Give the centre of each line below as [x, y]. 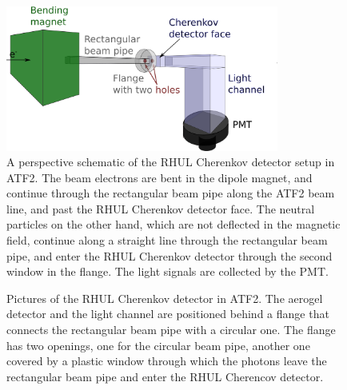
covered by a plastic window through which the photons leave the [167, 361]
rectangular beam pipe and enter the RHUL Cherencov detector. [165, 376]
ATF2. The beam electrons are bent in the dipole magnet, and [160, 177]
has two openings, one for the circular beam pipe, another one [158, 345]
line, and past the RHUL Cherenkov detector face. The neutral [161, 208]
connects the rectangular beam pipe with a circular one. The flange [171, 330]
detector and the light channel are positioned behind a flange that [168, 314]
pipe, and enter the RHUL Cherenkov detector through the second [170, 255]
